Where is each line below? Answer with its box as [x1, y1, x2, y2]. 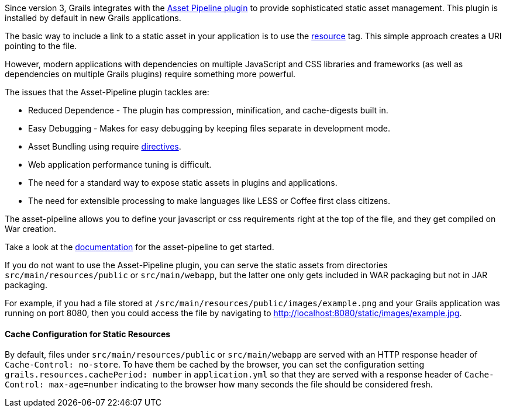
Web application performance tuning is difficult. [28, 160, 212, 169]
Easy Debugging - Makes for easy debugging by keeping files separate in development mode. [28, 123, 390, 133]
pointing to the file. [5, 41, 77, 51]
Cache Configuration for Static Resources [5, 328, 171, 339]
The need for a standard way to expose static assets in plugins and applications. [28, 178, 338, 188]
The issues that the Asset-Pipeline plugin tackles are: [5, 87, 209, 97]
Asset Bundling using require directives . [28, 141, 181, 151]
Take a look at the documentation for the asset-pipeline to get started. [5, 242, 274, 252]
